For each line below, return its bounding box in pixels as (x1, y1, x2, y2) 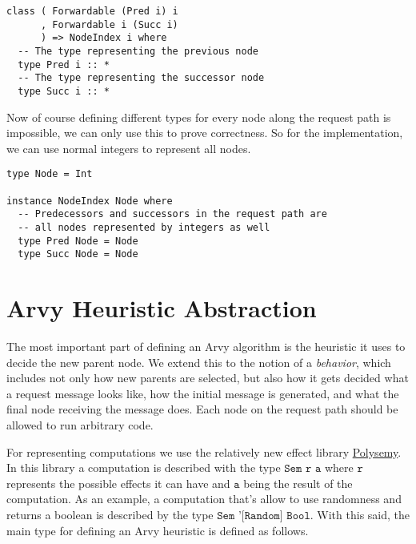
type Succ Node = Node (18, 248, 138, 260)
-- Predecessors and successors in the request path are (18, 208, 327, 220)
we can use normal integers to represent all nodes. (6, 139, 251, 156)
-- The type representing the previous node (18, 45, 258, 57)
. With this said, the (310, 506, 410, 523)
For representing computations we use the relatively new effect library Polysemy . (6, 443, 402, 460)
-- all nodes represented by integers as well (18, 222, 270, 233)
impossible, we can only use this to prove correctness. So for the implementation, (6, 124, 403, 141)
